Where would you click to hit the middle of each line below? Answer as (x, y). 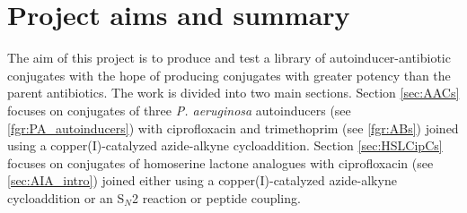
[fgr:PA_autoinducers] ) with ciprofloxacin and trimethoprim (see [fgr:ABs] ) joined (233, 128)
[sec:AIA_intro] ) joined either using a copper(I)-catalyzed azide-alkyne (202, 180)
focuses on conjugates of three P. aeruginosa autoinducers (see (179, 110)
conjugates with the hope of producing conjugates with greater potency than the (229, 75)
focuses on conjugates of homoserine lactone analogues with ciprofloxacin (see (220, 162)
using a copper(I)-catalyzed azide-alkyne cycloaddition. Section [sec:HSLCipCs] (225, 145)
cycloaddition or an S (66, 197)
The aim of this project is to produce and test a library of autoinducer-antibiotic (229, 58)
